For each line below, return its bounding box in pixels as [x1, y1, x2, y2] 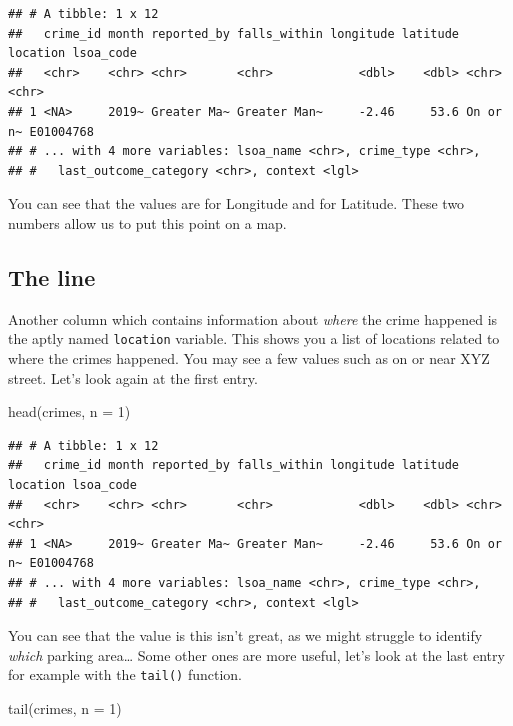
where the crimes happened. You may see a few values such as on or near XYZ [8, 347, 490, 368]
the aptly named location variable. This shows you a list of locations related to [8, 328, 500, 349]
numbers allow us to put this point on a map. [8, 212, 287, 233]
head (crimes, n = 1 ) [8, 401, 131, 422]
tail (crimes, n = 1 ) [8, 697, 122, 718]
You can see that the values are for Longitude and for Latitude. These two [8, 193, 465, 214]
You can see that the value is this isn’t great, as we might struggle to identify [8, 625, 483, 646]
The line [8, 261, 96, 292]
